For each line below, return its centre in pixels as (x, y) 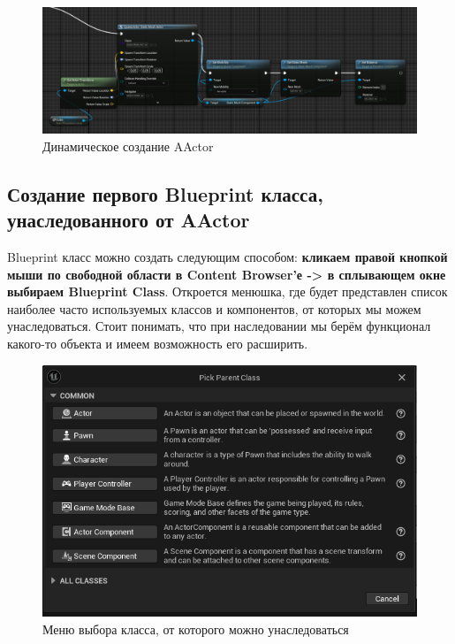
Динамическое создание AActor (128, 146)
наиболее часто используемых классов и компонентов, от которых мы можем (214, 308)
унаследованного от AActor (129, 220)
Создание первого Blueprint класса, (165, 193)
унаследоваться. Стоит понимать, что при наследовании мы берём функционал (219, 326)
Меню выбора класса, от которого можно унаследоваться (196, 629)
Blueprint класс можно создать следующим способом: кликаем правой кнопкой (227, 257)
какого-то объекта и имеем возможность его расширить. (158, 344)
